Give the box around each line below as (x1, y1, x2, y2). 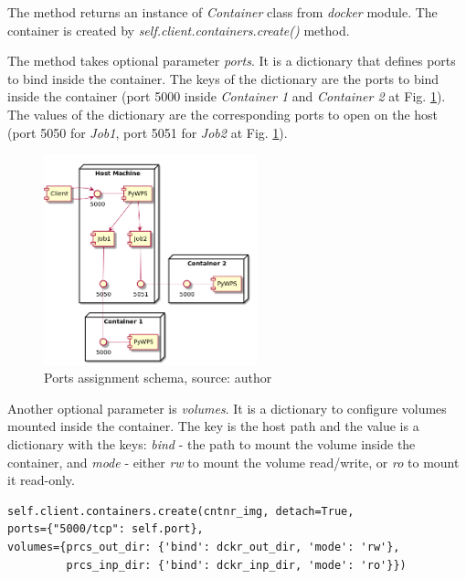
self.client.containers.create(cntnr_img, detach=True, (7, 504, 355, 518)
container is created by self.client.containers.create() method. (7, 20, 350, 39)
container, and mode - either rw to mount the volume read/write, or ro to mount (7, 452, 460, 471)
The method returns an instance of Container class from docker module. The (7, 3, 438, 21)
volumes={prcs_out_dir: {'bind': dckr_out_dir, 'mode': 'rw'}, (7, 540, 400, 553)
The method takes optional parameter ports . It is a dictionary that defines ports (7, 51, 456, 70)
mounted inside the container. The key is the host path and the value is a (7, 416, 419, 436)
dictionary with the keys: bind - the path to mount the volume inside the (7, 434, 416, 453)
